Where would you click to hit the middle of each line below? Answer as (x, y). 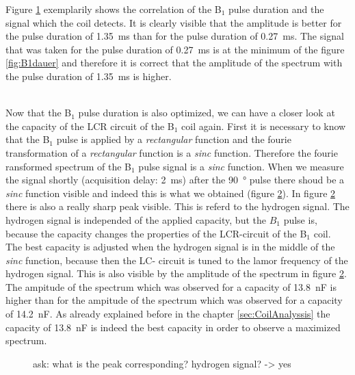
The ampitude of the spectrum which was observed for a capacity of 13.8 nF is (171, 286)
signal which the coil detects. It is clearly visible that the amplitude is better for (174, 22)
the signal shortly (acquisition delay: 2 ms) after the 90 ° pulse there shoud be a (175, 180)
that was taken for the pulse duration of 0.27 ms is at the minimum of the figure (175, 49)
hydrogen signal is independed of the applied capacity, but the (136, 219)
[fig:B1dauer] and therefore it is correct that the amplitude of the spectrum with (174, 63)
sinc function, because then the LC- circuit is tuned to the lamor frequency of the (177, 260)
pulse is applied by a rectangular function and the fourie (174, 139)
